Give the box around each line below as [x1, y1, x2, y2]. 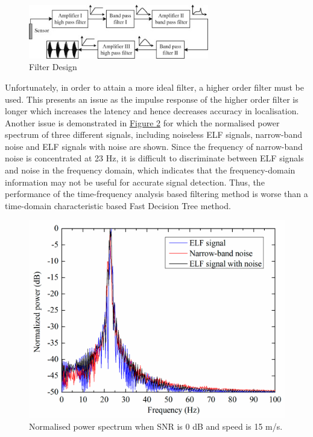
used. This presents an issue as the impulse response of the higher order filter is [5, 92, 299, 105]
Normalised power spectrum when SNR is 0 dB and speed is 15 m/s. [29, 419, 283, 432]
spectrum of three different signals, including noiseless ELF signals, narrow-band [5, 128, 302, 141]
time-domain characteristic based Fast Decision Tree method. [5, 199, 231, 212]
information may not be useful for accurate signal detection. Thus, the [5, 175, 265, 188]
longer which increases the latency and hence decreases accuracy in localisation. [5, 105, 299, 117]
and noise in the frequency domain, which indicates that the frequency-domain [5, 164, 296, 176]
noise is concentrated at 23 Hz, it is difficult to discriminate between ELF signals [5, 152, 304, 164]
